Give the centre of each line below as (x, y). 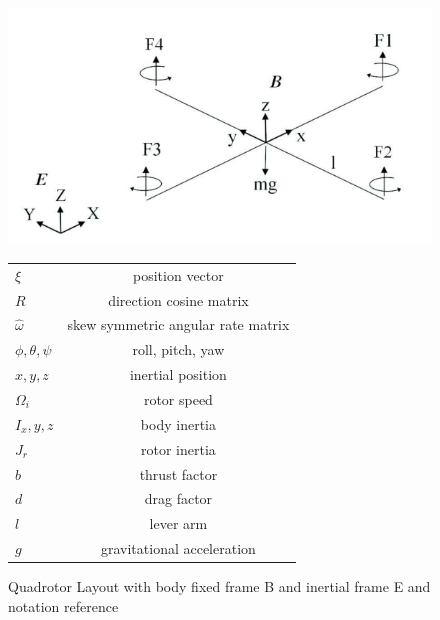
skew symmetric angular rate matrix (178, 324)
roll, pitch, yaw (178, 349)
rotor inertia (178, 448)
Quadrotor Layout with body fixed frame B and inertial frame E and (219, 586)
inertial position (178, 374)
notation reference (63, 605)
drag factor (178, 498)
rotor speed (178, 398)
